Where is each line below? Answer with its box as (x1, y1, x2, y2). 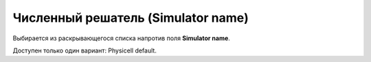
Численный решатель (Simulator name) (12, 10, 249, 25)
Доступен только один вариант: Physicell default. (12, 46, 157, 55)
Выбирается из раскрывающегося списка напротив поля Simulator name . (12, 34, 230, 42)
